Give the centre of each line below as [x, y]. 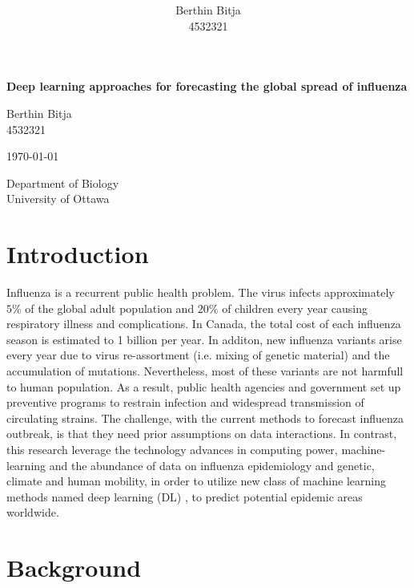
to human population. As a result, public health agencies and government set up [204, 386]
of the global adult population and [110, 308]
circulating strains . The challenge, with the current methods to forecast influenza [205, 418]
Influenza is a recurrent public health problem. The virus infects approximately [201, 292]
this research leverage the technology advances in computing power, [172, 449]
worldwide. [33, 512]
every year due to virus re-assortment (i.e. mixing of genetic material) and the [198, 355]
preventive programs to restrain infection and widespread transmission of [185, 402]
